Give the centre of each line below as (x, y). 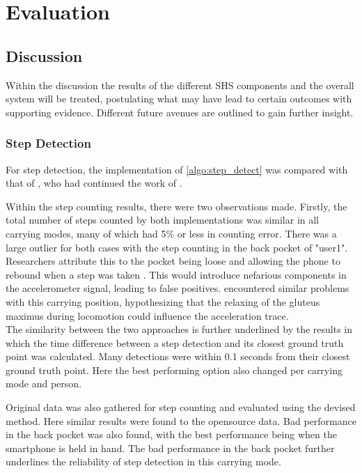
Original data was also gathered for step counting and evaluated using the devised (181, 407)
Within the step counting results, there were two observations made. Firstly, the (176, 206)
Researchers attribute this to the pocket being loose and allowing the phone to (173, 261)
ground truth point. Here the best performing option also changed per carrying (174, 370)
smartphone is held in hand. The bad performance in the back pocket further (170, 448)
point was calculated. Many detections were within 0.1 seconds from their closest (178, 356)
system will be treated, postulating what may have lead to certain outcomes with (179, 99)
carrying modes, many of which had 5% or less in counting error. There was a (171, 233)
